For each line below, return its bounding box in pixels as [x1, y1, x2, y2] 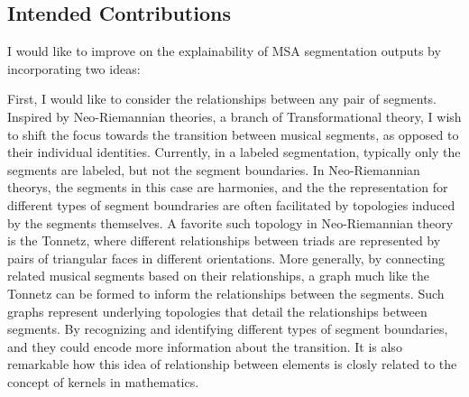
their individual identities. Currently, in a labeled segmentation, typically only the [7, 143, 461, 162]
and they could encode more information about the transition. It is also [7, 337, 402, 355]
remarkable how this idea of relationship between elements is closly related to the [7, 355, 457, 374]
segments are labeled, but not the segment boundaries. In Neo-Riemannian [7, 160, 420, 179]
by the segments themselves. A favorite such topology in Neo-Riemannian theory [7, 213, 454, 232]
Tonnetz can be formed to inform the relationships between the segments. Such [7, 283, 445, 302]
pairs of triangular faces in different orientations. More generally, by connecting [7, 248, 446, 267]
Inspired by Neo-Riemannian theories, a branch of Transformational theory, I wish [7, 106, 462, 125]
